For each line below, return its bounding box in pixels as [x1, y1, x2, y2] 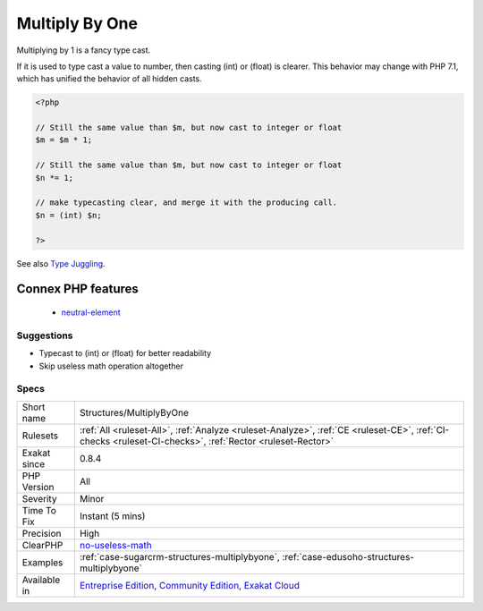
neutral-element [61, 307, 121, 318]
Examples [21, 556, 64, 568]
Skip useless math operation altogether [38, 361, 183, 371]
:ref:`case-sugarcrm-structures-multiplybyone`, [79, 550, 281, 563]
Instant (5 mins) [79, 510, 146, 522]
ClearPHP [21, 539, 64, 551]
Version [21, 480, 55, 493]
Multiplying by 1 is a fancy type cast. [16, 45, 151, 55]
